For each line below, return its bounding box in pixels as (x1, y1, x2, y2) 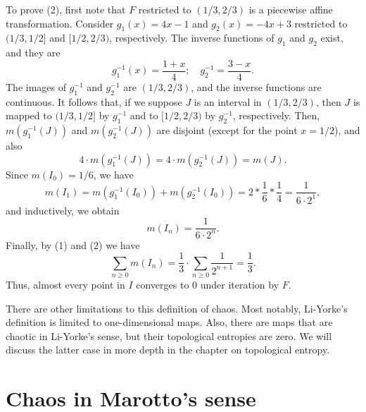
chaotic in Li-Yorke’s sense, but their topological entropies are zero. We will (6, 328, 332, 343)
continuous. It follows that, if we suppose (6, 94, 182, 109)
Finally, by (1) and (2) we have (6, 237, 140, 252)
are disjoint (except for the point (156, 123, 298, 138)
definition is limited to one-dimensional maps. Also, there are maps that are (6, 315, 333, 329)
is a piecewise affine (248, 2, 333, 16)
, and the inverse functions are (191, 79, 322, 94)
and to (130, 108, 158, 123)
